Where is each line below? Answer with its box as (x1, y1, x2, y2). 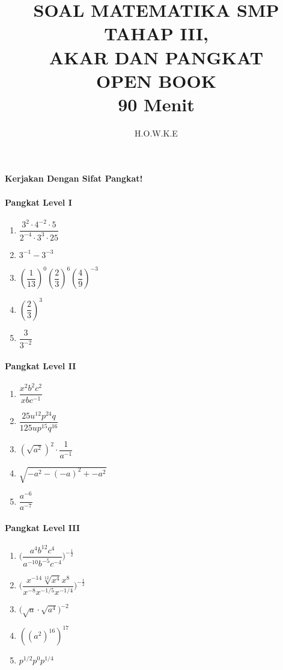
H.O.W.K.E (135, 126, 178, 139)
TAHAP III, (104, 21, 208, 46)
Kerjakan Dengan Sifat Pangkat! (5, 172, 143, 185)
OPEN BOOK (96, 68, 216, 93)
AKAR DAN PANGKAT (49, 45, 264, 69)
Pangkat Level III (5, 521, 80, 533)
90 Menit (118, 91, 195, 116)
